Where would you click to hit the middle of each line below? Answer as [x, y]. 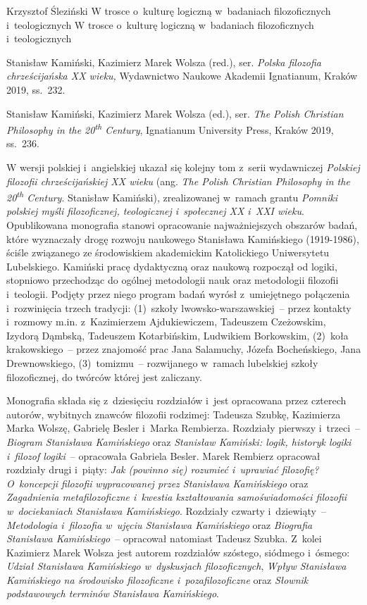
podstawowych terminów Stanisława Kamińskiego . [113, 593]
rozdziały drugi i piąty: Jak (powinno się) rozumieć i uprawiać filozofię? [163, 469]
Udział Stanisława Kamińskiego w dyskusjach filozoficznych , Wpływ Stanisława [176, 566]
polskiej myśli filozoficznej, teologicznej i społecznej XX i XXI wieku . [155, 211]
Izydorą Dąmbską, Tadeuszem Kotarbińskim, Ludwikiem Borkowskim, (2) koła [178, 335]
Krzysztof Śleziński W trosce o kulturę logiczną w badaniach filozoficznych [169, 11]
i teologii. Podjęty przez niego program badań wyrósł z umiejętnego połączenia [178, 294]
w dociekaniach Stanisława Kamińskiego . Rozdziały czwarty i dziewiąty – [166, 510]
